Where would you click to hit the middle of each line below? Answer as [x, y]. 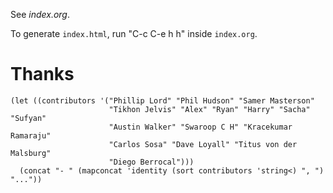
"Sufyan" [28, 118]
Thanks [42, 74]
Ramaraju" [31, 135]
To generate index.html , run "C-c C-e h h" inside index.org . [134, 33]
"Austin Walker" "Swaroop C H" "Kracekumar [200, 127]
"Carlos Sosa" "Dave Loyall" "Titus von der [203, 144]
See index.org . [40, 14]
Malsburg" [31, 153]
